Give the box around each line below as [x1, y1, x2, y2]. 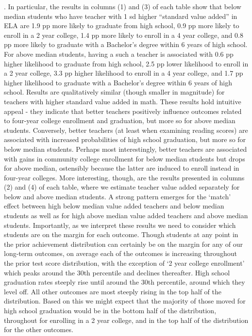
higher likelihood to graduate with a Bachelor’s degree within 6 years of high [4, 77, 232, 87]
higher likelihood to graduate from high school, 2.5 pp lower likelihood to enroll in [4, 58, 249, 68]
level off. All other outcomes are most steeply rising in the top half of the [4, 286, 221, 296]
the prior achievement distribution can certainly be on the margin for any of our [4, 239, 243, 249]
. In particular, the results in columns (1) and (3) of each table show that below [4, 1, 241, 11]
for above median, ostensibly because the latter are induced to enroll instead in [4, 163, 239, 173]
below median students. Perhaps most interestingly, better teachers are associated [4, 144, 247, 154]
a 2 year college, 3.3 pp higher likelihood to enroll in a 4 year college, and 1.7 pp [4, 68, 243, 78]
